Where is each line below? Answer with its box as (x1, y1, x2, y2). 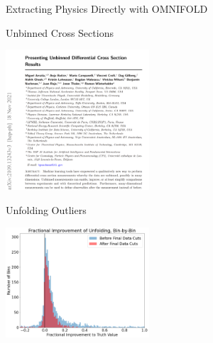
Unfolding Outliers (6, 203, 87, 218)
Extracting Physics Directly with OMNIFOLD (6, 1, 208, 16)
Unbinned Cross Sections (6, 25, 114, 40)
